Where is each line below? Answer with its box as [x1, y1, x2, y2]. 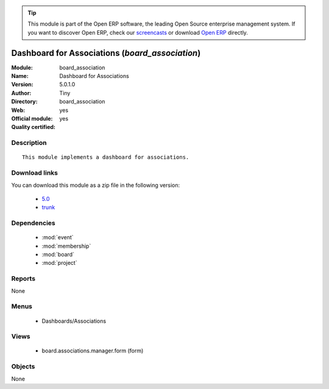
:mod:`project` [41, 259, 77, 267]
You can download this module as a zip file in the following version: [11, 181, 180, 189]
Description [11, 139, 47, 147]
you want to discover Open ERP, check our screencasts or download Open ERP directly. [27, 29, 248, 36]
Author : [11, 89, 32, 97]
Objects [11, 362, 35, 371]
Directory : [11, 98, 38, 105]
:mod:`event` [41, 234, 74, 241]
